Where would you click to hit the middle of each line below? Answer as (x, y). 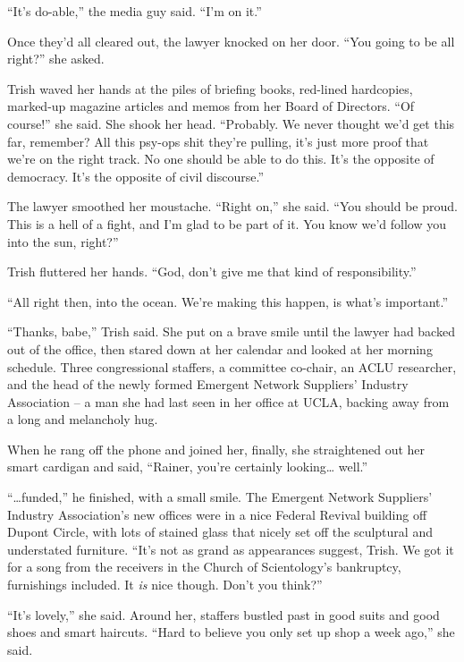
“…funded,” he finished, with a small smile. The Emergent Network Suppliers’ (220, 497)
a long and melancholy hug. (83, 419)
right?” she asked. (56, 59)
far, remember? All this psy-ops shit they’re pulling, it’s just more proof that (218, 141)
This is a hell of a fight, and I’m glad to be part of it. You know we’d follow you (227, 223)
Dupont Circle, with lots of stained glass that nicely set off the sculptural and (220, 532)
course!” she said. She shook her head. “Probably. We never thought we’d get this (231, 123)
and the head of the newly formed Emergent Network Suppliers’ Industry (208, 384)
